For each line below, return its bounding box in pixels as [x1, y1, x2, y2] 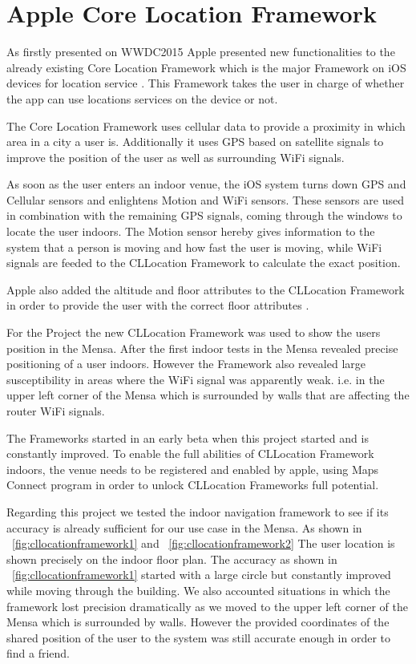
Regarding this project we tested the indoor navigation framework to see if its [6, 503, 389, 520]
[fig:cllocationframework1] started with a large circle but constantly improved [12, 566, 391, 583]
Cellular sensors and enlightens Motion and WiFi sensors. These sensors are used [6, 191, 404, 208]
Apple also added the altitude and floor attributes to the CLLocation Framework [6, 281, 405, 298]
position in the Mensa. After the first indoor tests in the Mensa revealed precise [6, 339, 398, 356]
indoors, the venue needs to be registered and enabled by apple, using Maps [6, 460, 379, 477]
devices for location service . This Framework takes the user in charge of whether [6, 75, 405, 91]
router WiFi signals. [6, 403, 105, 419]
